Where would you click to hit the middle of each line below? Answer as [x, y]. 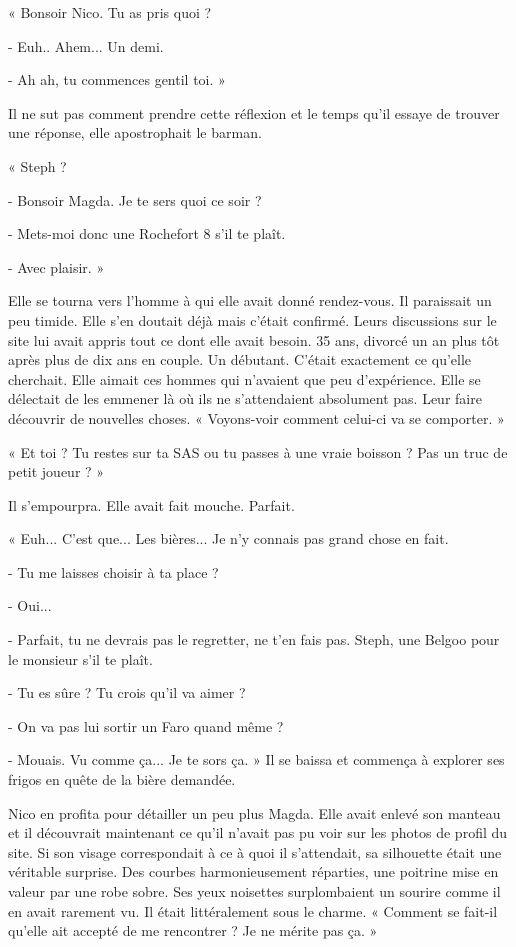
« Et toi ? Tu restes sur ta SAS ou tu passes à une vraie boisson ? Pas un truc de [258, 451]
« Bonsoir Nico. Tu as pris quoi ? [110, 12]
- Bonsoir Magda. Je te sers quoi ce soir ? [135, 199]
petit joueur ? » [56, 471]
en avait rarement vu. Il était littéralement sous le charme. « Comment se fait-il [253, 910]
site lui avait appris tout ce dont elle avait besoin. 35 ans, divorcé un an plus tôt [254, 339]
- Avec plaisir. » [56, 266]
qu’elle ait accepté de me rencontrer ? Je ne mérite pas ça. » [193, 930]
